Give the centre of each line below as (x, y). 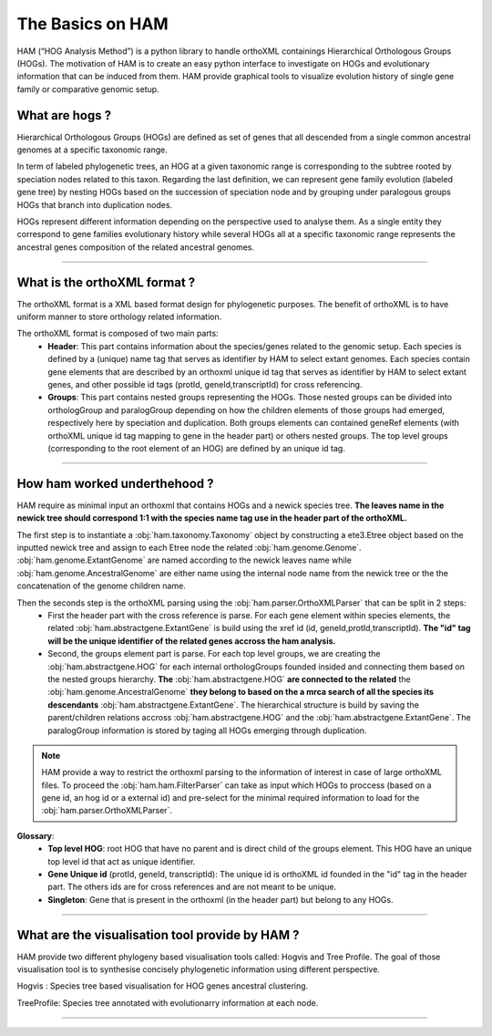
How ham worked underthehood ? (115, 483)
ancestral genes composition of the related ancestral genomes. (136, 247)
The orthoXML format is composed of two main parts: (118, 334)
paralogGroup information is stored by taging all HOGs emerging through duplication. (207, 730)
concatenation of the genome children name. (101, 586)
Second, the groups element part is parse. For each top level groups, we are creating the (215, 654)
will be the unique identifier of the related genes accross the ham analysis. (192, 641)
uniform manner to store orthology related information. (119, 317)
